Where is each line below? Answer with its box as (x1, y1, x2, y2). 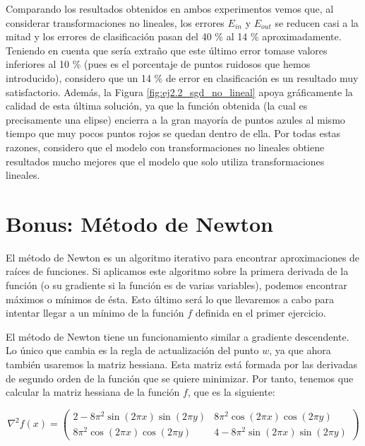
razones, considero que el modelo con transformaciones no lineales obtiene (6, 139, 325, 154)
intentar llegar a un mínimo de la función (6, 305, 184, 320)
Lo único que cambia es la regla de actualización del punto (6, 343, 259, 358)
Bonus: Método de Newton (6, 209, 273, 237)
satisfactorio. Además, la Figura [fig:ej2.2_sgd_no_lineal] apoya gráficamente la (6, 84, 353, 99)
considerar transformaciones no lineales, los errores (6, 15, 225, 30)
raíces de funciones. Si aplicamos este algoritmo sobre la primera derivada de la (6, 264, 349, 278)
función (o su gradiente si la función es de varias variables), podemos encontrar (6, 278, 347, 293)
